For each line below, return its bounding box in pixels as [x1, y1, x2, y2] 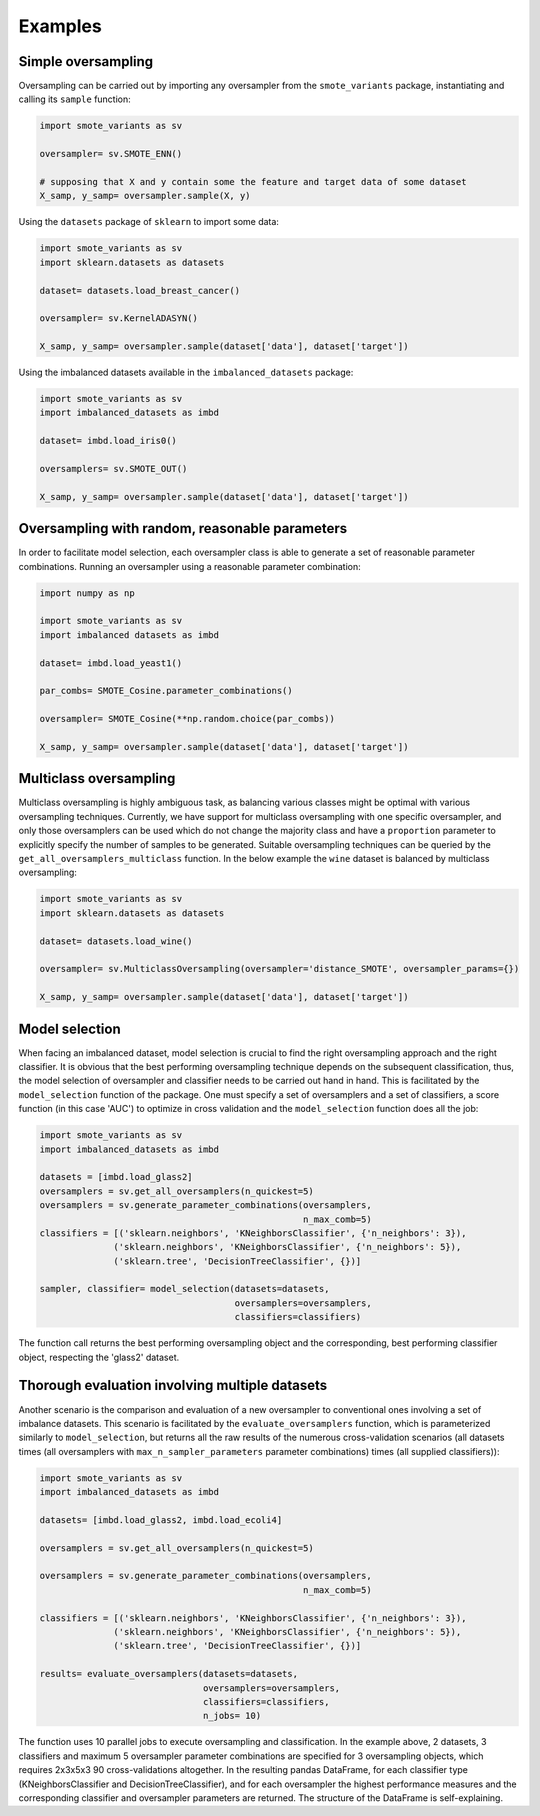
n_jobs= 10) [202, 1710, 262, 1722]
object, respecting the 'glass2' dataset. [18, 1351, 180, 1363]
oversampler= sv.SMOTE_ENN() [39, 148, 183, 160]
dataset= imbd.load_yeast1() [39, 657, 183, 669]
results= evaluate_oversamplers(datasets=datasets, [39, 1668, 299, 1680]
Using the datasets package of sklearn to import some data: [18, 216, 280, 228]
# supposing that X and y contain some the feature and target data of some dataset [39, 176, 467, 187]
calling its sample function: [18, 93, 132, 105]
